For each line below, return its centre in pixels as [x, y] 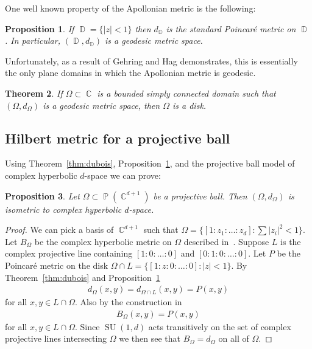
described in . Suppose [226, 241]
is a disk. [189, 105]
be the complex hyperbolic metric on [103, 241]
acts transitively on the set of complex [220, 326]
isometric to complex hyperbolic [63, 209]
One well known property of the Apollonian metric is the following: [130, 8]
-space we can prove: [122, 175]
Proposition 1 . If [40, 28]
